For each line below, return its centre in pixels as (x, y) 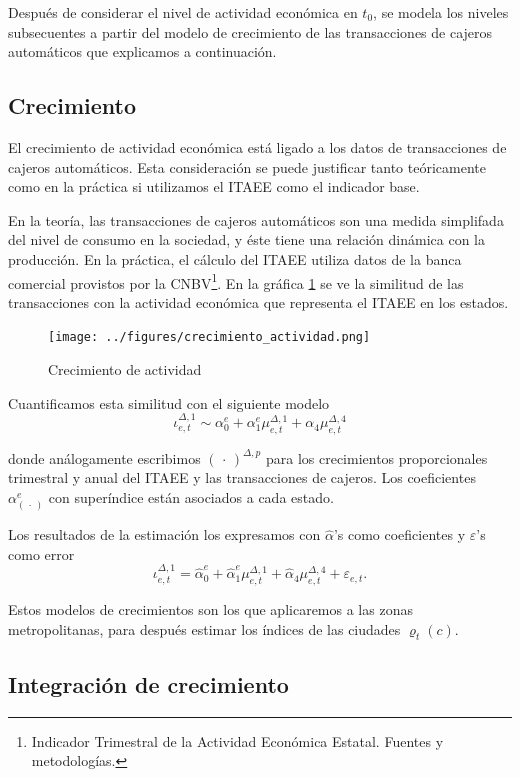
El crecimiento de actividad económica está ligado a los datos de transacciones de (257, 146)
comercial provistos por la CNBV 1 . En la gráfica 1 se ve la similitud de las (236, 281)
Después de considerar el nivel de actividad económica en (183, 12)
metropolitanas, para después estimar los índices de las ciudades (204, 628)
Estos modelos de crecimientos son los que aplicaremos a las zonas (210, 608)
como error (41, 553)
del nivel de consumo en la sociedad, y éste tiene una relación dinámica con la (247, 239)
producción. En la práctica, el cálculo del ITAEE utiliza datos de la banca (235, 258)
